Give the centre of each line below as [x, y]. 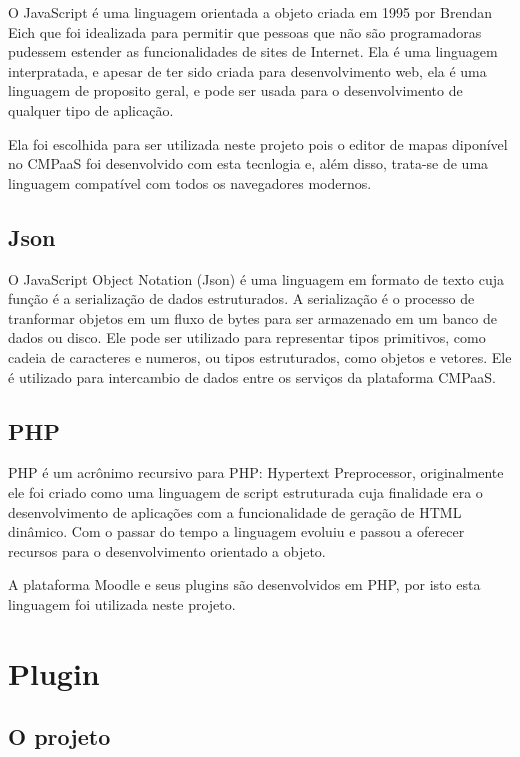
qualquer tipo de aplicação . [91, 109]
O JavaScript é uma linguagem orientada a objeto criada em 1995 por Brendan [250, 12]
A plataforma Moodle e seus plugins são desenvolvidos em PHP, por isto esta [244, 584]
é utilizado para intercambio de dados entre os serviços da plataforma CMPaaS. [252, 376]
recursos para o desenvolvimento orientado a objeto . [167, 550]
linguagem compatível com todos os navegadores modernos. [190, 182]
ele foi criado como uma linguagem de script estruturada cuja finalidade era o [245, 491]
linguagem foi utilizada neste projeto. [122, 603]
